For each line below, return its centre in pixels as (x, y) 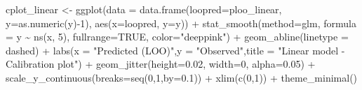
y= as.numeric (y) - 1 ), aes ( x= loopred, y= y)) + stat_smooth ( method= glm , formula (181, 23)
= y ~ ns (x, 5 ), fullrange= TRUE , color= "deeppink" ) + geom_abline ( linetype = (177, 37)
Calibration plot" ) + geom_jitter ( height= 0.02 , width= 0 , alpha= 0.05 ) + (161, 64)
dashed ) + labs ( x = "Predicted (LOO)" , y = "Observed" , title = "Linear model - (175, 50)
